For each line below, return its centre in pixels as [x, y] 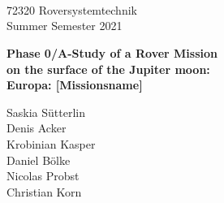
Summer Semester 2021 [65, 26]
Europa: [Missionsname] [75, 85]
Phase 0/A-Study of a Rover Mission [112, 52]
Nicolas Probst [43, 176]
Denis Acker [37, 128]
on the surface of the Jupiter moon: [108, 69]
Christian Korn [44, 191]
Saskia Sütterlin [46, 112]
